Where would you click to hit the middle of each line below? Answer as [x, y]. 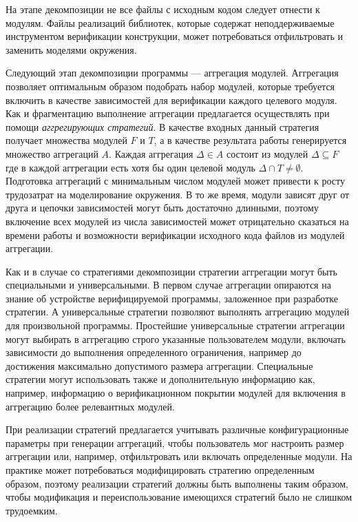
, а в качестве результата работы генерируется [250, 140]
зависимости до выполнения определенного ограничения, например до [154, 352]
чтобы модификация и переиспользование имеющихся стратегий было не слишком [179, 497]
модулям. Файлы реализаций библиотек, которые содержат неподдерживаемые [170, 22]
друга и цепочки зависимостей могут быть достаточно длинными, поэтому [162, 208]
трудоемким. [32, 510]
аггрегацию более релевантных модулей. [90, 406]
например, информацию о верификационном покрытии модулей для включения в [176, 393]
